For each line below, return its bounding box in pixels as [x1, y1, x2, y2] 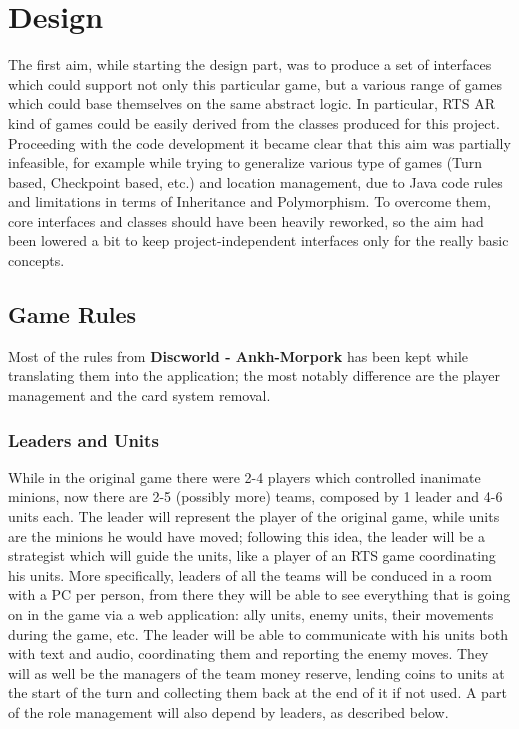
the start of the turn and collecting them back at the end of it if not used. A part [8, 682, 507, 703]
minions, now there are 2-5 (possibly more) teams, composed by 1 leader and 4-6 [8, 486, 503, 507]
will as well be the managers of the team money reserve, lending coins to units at [8, 662, 505, 683]
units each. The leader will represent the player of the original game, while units [8, 506, 500, 527]
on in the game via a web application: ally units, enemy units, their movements [8, 604, 494, 625]
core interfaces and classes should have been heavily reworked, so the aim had [8, 210, 484, 231]
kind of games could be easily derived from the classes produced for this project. [8, 112, 500, 133]
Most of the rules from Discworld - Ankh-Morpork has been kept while [8, 345, 469, 366]
